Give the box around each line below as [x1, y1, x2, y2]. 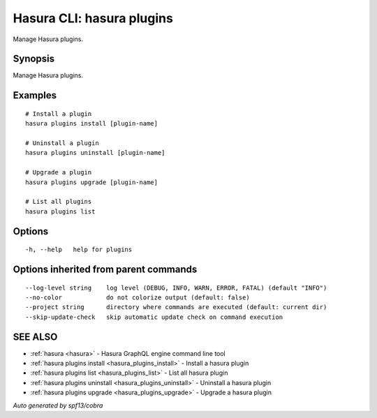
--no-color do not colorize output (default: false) [25, 293, 251, 301]
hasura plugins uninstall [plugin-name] [25, 149, 165, 157]
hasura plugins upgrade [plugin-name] [25, 178, 158, 186]
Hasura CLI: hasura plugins [13, 10, 174, 26]
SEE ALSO [13, 331, 58, 343]
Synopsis [13, 53, 55, 65]
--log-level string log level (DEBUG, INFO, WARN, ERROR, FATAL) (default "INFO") [25, 283, 327, 292]
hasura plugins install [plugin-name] [25, 119, 158, 128]
